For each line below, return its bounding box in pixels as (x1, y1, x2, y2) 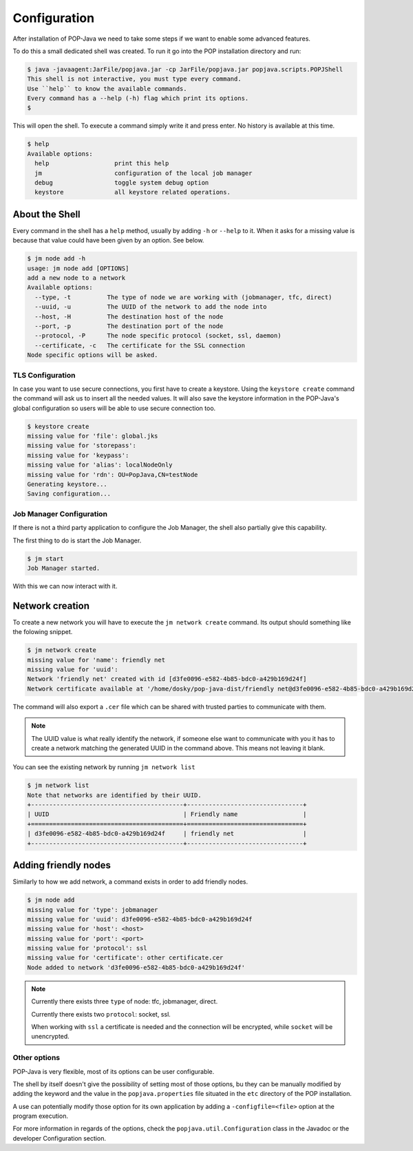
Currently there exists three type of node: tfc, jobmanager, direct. (31, 997, 218, 1006)
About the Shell (12, 208, 81, 220)
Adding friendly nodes (12, 859, 112, 871)
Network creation (12, 600, 89, 611)
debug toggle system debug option (34, 179, 209, 187)
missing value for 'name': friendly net (27, 655, 165, 664)
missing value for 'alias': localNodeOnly (27, 461, 173, 469)
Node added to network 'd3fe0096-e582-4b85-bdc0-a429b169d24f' (27, 964, 246, 971)
